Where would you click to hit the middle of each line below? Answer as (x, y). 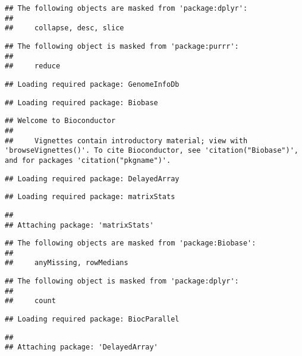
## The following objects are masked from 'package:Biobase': (130, 243)
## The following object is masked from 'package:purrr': (122, 46)
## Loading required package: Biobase (81, 103)
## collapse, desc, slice (65, 28)
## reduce (33, 66)
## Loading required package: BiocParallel (92, 319)
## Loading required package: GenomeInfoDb (92, 84)
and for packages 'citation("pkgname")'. (88, 160)
